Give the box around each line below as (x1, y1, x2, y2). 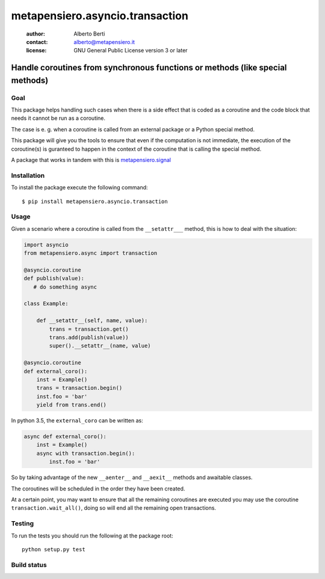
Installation (11, 171, 45, 180)
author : (26, 30, 45, 37)
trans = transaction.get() (49, 325, 129, 333)
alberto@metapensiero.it (73, 38, 135, 45)
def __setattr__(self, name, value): (36, 317, 148, 324)
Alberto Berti (73, 30, 105, 37)
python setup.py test (22, 546, 85, 552)
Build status (11, 560, 48, 569)
